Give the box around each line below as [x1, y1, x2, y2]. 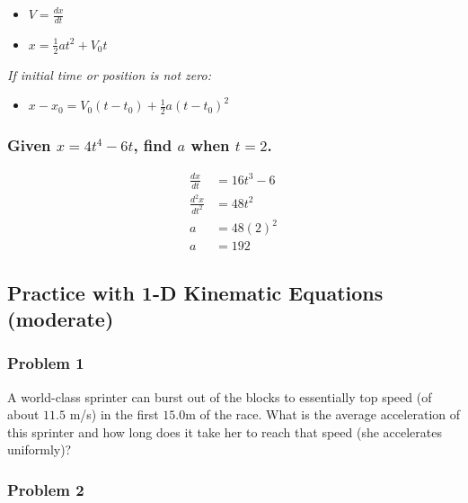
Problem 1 [7, 352, 84, 374]
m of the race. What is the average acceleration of [185, 405, 461, 424]
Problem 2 [7, 478, 84, 500]
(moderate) [7, 305, 114, 332]
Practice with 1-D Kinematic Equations [7, 278, 384, 306]
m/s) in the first [69, 405, 159, 424]
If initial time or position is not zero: [7, 65, 211, 84]
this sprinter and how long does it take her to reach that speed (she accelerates [7, 422, 442, 441]
